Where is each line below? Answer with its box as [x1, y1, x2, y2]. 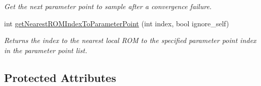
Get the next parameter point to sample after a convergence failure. [4, 1, 212, 11]
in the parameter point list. [4, 45, 88, 55]
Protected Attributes [4, 69, 116, 85]
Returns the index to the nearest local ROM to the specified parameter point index [4, 35, 256, 46]
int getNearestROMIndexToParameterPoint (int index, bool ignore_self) [4, 18, 229, 28]
